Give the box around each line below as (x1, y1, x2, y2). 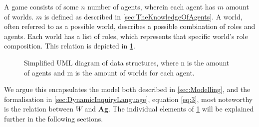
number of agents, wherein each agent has (87, 1, 216, 11)
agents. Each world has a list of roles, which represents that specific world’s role (4, 30, 248, 41)
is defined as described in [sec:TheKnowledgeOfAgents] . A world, (44, 11, 243, 21)
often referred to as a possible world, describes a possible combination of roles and (4, 21, 256, 31)
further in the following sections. (4, 113, 103, 123)
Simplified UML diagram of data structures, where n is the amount (24, 57, 230, 67)
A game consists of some (4, 1, 79, 11)
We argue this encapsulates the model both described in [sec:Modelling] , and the (4, 84, 251, 94)
